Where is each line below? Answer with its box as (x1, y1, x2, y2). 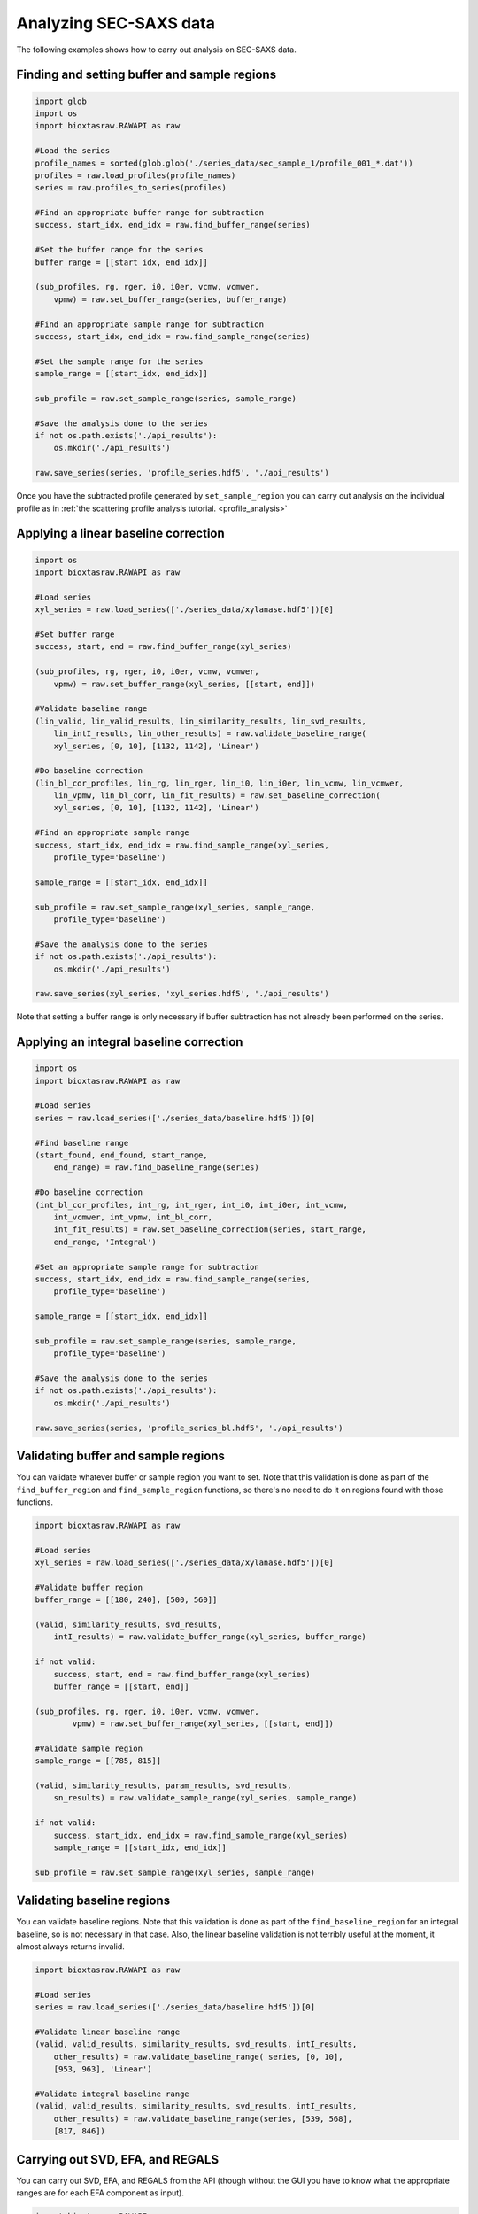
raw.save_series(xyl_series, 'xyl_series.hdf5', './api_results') (35, 988, 329, 999)
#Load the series (35, 146, 111, 156)
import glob (35, 96, 88, 106)
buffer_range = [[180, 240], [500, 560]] (35, 1595, 218, 1605)
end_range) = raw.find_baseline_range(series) (53, 1163, 260, 1173)
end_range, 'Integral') (53, 1236, 157, 1247)
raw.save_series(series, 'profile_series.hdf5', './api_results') (35, 468, 329, 478)
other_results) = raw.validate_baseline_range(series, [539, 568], (53, 2113, 353, 2124)
